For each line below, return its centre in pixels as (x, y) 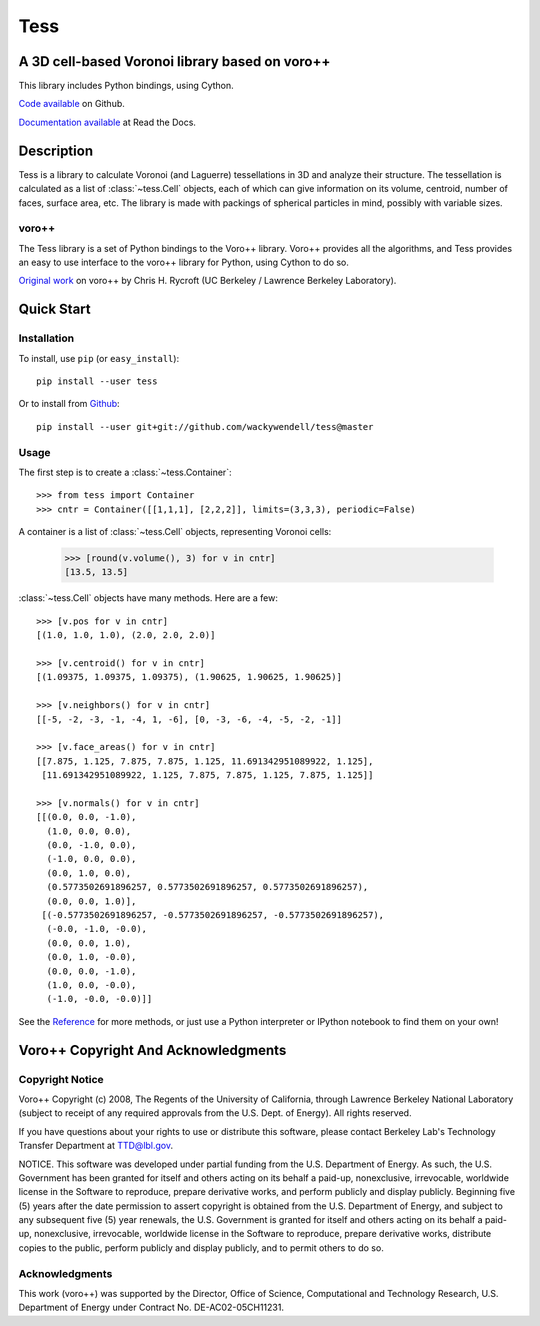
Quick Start (54, 309)
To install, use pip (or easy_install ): (99, 358)
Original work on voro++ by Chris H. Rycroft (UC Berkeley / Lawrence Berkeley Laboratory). (207, 281)
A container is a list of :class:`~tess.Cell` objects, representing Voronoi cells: (175, 532)
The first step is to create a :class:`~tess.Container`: (125, 472)
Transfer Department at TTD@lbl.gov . (96, 1146)
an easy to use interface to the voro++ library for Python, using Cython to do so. (184, 262)
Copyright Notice (61, 1079)
